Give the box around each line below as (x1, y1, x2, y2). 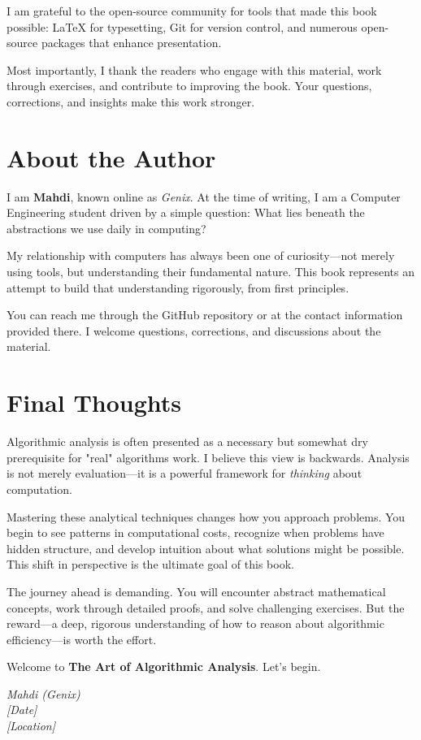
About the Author (7, 141, 216, 174)
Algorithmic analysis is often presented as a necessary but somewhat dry (7, 433, 368, 450)
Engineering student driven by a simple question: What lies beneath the (7, 204, 365, 221)
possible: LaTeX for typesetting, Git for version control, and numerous (7, 18, 358, 35)
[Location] (7, 717, 55, 734)
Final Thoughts (7, 386, 182, 419)
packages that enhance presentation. (41, 34, 222, 51)
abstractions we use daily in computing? (7, 219, 206, 236)
